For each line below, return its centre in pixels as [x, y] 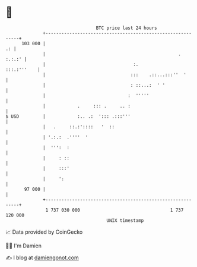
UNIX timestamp [125, 220]
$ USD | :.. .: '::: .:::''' [68, 116]
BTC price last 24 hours [127, 28]
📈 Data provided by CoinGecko [44, 232]
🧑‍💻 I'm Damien [24, 246]
